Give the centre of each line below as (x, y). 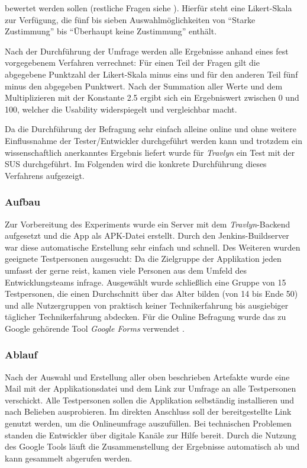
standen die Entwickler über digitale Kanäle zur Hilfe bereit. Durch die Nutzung (151, 435)
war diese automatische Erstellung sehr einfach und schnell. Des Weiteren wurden (153, 247)
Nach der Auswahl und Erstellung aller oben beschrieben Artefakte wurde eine (147, 376)
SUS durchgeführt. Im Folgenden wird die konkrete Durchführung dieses (136, 164)
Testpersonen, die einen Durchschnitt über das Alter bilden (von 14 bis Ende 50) (151, 294)
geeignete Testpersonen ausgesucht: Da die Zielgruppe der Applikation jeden (143, 259)
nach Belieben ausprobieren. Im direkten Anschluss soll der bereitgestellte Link (148, 411)
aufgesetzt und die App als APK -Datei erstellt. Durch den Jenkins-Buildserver (147, 235)
